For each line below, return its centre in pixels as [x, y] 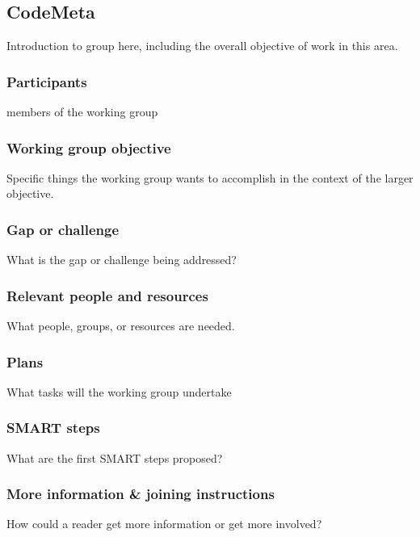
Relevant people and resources [107, 295]
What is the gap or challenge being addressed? [122, 260]
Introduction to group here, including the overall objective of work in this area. [202, 46]
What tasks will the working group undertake [119, 391]
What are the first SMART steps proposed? [115, 457]
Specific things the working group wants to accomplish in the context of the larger [210, 177]
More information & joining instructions [141, 494]
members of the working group [82, 112]
